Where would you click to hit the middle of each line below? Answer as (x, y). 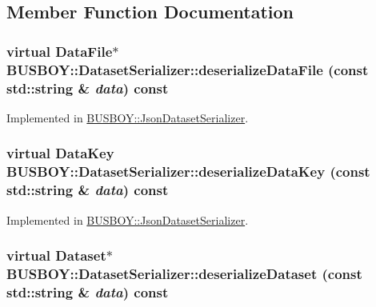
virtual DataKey (60, 153)
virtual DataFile (60, 51)
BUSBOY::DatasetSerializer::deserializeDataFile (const (188, 69)
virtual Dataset (56, 255)
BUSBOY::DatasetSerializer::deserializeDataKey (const (188, 171)
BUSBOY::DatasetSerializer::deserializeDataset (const (184, 273)
